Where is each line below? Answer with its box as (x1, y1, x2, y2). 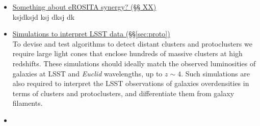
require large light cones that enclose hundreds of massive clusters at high (12, 48, 243, 59)
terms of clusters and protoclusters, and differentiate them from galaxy (12, 88, 235, 98)
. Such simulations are (181, 68, 250, 78)
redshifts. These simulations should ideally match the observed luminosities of (12, 58, 256, 68)
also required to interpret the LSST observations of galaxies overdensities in (12, 78, 249, 89)
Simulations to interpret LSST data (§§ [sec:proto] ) (12, 28, 170, 39)
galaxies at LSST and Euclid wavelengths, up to (12, 68, 163, 78)
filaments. (12, 98, 43, 108)
